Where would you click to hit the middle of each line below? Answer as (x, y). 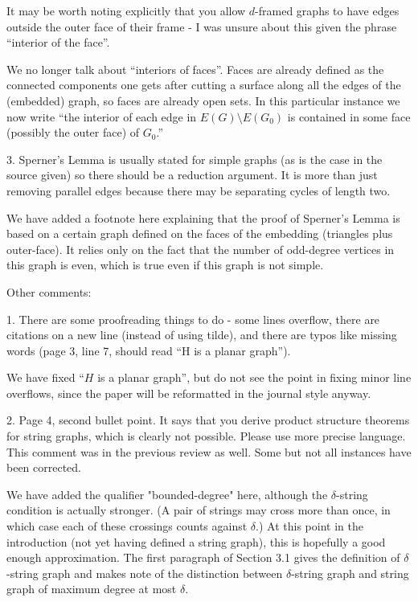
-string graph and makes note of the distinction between (145, 573)
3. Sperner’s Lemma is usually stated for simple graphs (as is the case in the (195, 159)
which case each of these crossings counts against (127, 526)
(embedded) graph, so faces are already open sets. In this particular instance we (203, 100)
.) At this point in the (309, 526)
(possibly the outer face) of (73, 132)
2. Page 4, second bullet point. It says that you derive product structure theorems (208, 420)
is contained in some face (349, 116)
